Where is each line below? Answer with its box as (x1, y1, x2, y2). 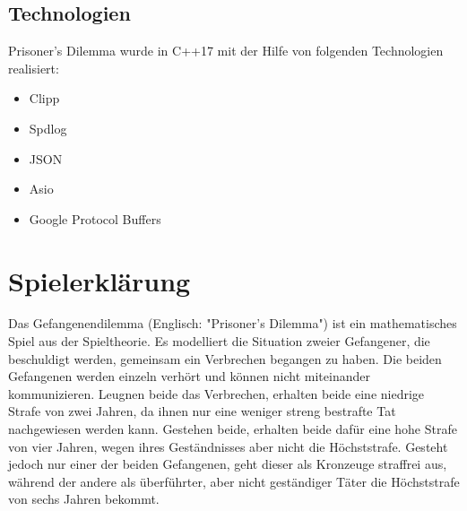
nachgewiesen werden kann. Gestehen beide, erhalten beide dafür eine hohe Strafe (8, 420, 457, 438)
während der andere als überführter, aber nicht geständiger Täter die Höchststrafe (8, 472, 460, 490)
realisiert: (8, 58, 59, 77)
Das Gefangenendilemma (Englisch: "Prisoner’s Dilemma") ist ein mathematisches (8, 314, 457, 333)
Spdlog (29, 118, 67, 137)
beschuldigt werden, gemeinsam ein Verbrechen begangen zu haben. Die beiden (8, 349, 442, 368)
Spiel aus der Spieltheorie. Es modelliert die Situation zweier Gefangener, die (8, 332, 430, 351)
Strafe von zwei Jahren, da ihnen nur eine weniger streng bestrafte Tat (8, 402, 396, 420)
